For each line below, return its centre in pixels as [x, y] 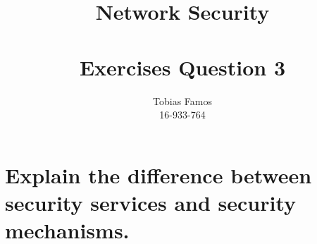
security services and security [151, 202]
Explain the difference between [158, 175]
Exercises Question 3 [182, 67]
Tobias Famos [182, 100]
